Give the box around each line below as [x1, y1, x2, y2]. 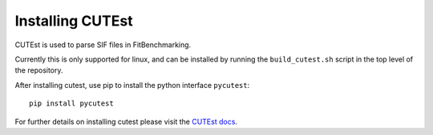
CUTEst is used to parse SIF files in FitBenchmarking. [14, 40, 192, 50]
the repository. [14, 66, 63, 75]
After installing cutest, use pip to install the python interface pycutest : [14, 80, 250, 89]
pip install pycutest [29, 99, 114, 108]
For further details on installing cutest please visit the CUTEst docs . [14, 117, 238, 126]
